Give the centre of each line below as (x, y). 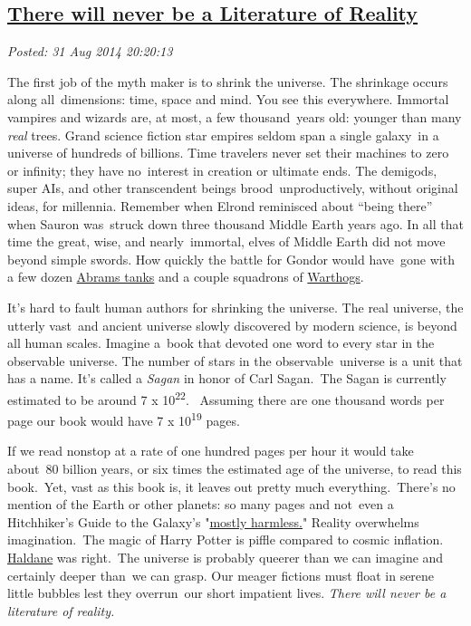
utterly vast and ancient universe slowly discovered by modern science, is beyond (232, 325)
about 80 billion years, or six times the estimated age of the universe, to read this (235, 468)
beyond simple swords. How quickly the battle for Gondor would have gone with (231, 259)
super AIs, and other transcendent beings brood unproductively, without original (233, 188)
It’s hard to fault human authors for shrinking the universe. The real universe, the (235, 307)
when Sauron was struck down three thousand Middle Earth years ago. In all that (235, 223)
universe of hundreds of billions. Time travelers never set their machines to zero (228, 153)
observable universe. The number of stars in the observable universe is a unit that (235, 360)
